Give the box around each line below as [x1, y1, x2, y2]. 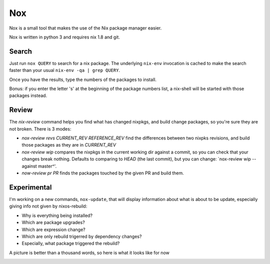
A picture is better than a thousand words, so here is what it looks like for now [9, 249, 169, 255]
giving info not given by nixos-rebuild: [9, 203, 87, 209]
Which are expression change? [21, 226, 86, 232]
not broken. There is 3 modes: [9, 125, 71, 132]
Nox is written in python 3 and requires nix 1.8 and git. [9, 34, 120, 40]
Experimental [9, 183, 52, 191]
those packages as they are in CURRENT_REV [21, 142, 116, 148]
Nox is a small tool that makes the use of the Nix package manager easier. [9, 25, 162, 31]
